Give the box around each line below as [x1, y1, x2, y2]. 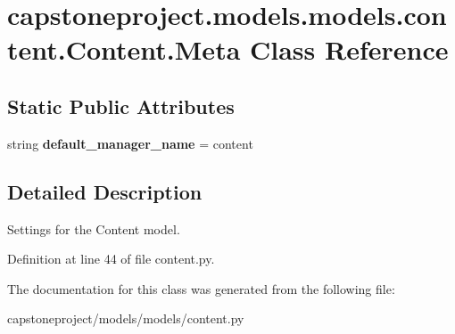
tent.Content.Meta [7, 31, 241, 68]
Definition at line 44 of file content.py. [7, 249, 215, 268]
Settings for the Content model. [7, 219, 180, 238]
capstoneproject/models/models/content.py [7, 309, 244, 328]
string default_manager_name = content [7, 134, 253, 152]
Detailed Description [7, 177, 203, 205]
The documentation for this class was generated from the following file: [7, 279, 395, 297]
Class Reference [250, 31, 449, 68]
